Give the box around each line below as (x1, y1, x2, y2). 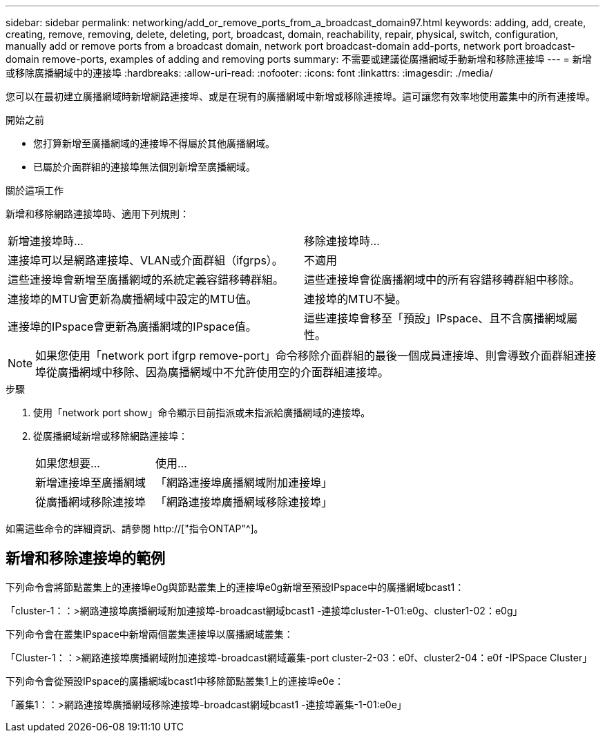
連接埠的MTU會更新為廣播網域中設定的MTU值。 (8, 292, 258, 306)
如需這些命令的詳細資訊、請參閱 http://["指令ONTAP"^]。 (6, 523, 264, 534)
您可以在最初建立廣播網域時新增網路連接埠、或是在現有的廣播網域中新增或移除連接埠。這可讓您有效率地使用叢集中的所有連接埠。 (6, 90, 595, 102)
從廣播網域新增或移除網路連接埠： (33, 430, 188, 442)
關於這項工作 (6, 184, 64, 196)
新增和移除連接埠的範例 (6, 550, 165, 567)
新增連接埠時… (8, 234, 84, 248)
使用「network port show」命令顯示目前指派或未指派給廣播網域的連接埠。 (33, 407, 371, 418)
